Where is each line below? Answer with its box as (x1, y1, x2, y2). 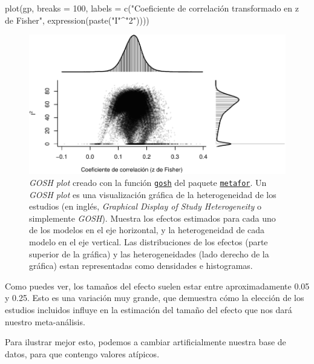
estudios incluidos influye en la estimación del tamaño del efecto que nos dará (5, 303, 292, 316)
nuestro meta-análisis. (5, 315, 85, 328)
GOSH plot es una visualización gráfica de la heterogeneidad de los (29, 188, 276, 200)
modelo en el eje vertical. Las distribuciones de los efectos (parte (29, 236, 268, 248)
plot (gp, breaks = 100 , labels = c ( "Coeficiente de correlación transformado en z (5, 2, 299, 14)
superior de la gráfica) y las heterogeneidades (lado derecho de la (29, 247, 269, 260)
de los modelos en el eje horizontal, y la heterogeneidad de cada (29, 223, 265, 236)
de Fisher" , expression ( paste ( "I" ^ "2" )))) (5, 13, 149, 26)
